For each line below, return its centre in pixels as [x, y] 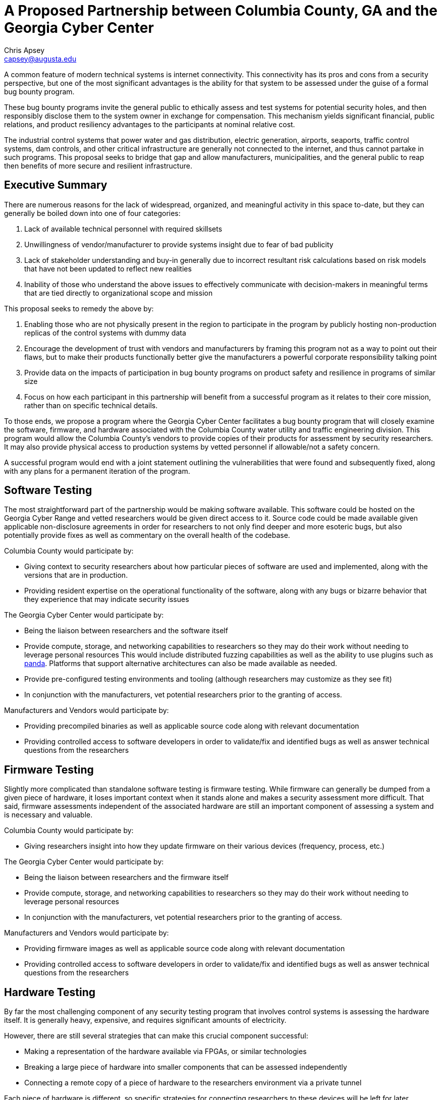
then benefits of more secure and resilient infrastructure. [98, 166]
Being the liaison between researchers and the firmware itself [126, 877]
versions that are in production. [76, 575]
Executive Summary [56, 185]
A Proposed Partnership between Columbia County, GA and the [221, 11]
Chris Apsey [24, 50]
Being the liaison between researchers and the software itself [126, 631]
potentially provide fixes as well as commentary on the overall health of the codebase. [147, 535]
